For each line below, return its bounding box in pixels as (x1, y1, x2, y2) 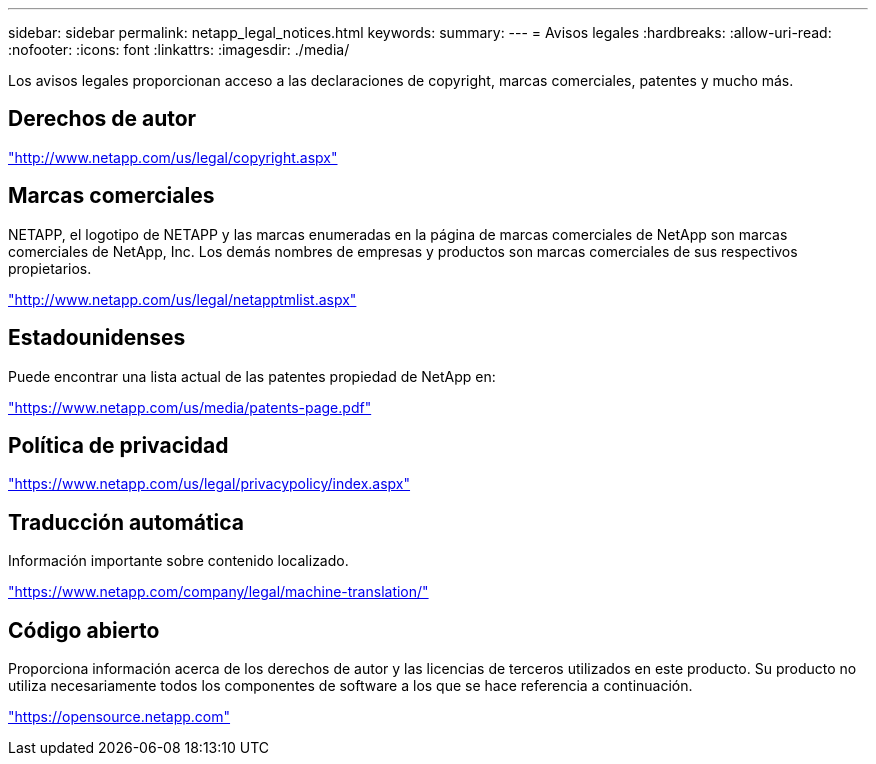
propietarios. (8, 259, 92, 277)
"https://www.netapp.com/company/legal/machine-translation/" (8, 583, 429, 601)
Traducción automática (8, 509, 245, 535)
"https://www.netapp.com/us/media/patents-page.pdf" (8, 398, 372, 416)
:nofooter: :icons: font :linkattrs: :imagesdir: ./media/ (8, 41, 350, 58)
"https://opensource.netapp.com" (8, 708, 231, 726)
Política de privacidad (8, 432, 229, 458)
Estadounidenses (8, 325, 186, 351)
